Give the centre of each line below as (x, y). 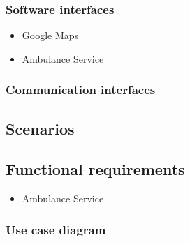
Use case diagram (56, 229)
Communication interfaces (81, 90)
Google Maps (50, 35)
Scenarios (40, 128)
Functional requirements (95, 169)
